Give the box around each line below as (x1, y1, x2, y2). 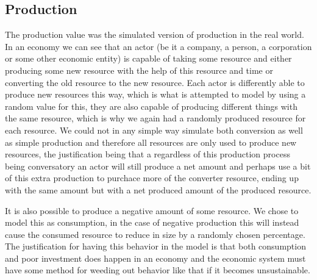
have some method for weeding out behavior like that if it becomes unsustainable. (5, 264, 310, 276)
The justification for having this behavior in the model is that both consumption (5, 240, 306, 253)
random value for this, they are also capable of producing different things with (5, 99, 297, 112)
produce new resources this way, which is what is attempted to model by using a (5, 88, 306, 101)
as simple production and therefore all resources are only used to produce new (5, 135, 297, 148)
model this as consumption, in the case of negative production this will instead (5, 216, 299, 229)
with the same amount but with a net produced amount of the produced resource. (5, 183, 312, 196)
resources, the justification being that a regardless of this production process (5, 148, 290, 160)
